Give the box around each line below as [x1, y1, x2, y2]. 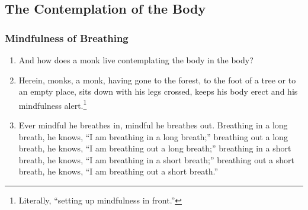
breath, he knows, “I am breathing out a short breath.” [18, 165, 219, 177]
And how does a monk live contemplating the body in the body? [18, 54, 254, 66]
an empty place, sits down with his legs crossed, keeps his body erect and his [18, 85, 298, 98]
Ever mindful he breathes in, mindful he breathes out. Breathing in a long [18, 119, 288, 131]
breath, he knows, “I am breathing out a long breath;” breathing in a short [18, 142, 291, 154]
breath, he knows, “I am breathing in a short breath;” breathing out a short [18, 153, 295, 166]
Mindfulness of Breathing [5, 30, 129, 45]
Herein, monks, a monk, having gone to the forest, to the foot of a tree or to [18, 73, 296, 86]
